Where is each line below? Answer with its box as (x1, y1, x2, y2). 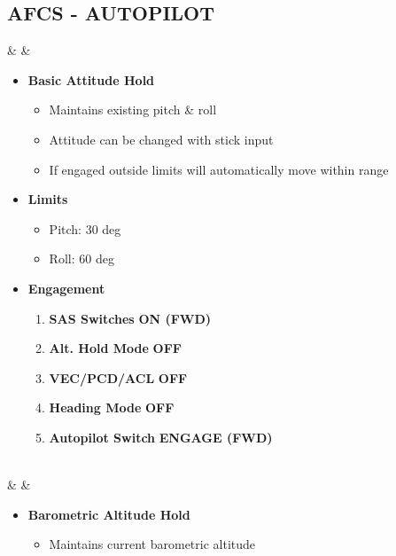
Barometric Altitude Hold (27, 505, 190, 523)
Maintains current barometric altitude (49, 535, 256, 553)
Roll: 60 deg (49, 249, 114, 268)
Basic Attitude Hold (27, 70, 155, 89)
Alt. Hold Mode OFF (49, 339, 182, 357)
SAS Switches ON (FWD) (49, 309, 212, 327)
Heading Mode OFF (49, 398, 175, 417)
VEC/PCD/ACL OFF (49, 368, 188, 387)
